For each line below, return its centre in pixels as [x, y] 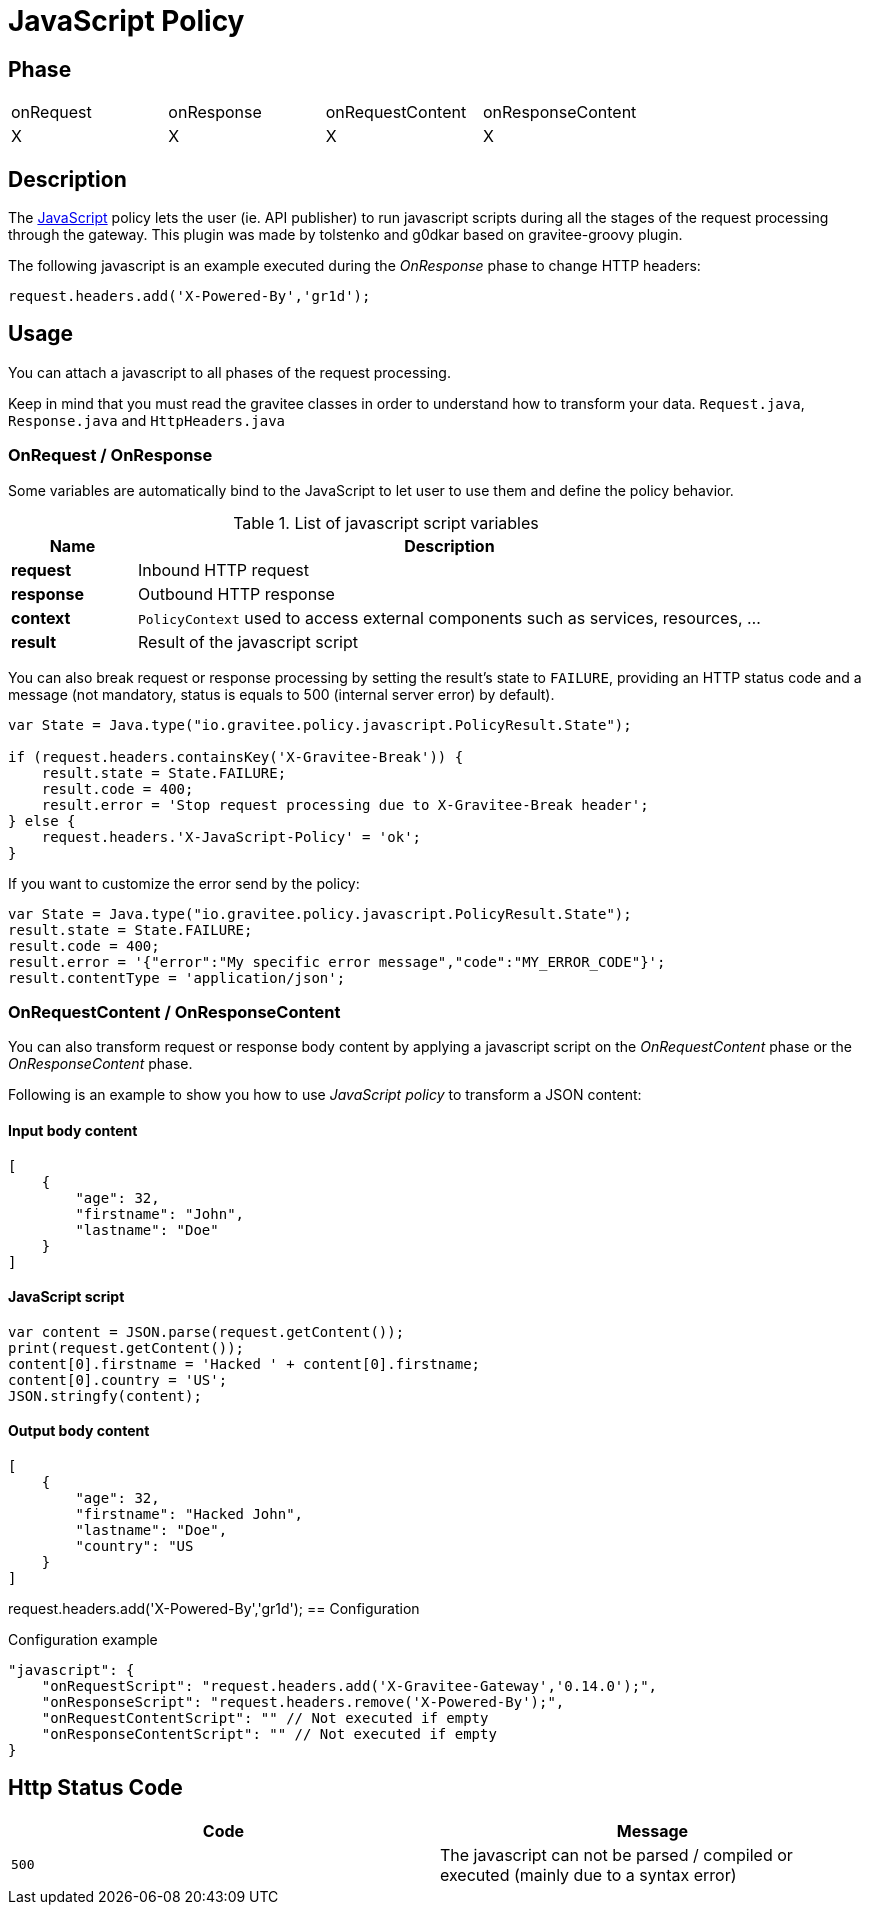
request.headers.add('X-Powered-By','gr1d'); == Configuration [214, 1609]
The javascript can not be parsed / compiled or [616, 1854]
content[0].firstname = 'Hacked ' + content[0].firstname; [244, 1363]
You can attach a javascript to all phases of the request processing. [229, 372]
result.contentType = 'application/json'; [177, 977]
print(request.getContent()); [126, 1347]
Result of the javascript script [248, 641]
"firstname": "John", [160, 1213]
